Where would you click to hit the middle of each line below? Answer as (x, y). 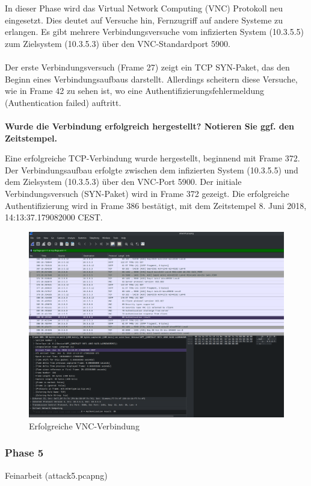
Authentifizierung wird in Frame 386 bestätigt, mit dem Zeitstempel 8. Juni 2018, (156, 205)
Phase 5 (24, 453)
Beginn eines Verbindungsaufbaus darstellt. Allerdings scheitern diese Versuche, (151, 79)
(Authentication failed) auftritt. (63, 102)
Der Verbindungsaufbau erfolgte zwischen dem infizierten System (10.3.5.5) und (152, 170)
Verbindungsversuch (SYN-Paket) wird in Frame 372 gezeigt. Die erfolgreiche (147, 193)
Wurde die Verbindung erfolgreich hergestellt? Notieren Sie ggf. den (150, 126)
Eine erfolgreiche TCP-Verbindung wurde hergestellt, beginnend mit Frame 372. (152, 158)
